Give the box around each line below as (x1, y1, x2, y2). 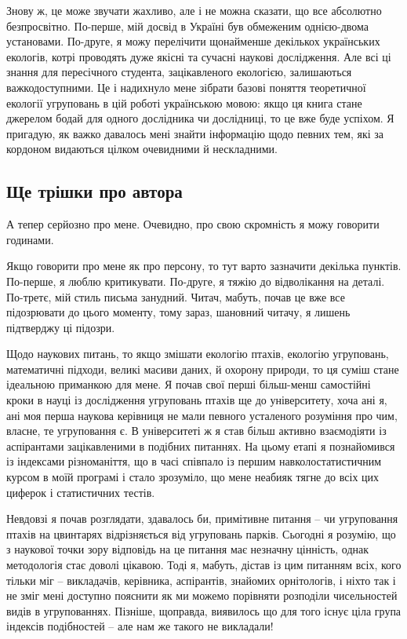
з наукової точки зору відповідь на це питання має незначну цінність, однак (6, 541, 369, 557)
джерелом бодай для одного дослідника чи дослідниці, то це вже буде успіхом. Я (6, 110, 394, 126)
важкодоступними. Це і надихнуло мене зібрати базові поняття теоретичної (6, 79, 366, 95)
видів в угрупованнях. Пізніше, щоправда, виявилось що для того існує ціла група (6, 602, 402, 619)
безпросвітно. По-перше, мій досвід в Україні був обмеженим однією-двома (6, 17, 369, 34)
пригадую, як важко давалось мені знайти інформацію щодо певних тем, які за (6, 125, 383, 141)
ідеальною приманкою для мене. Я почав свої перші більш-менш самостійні (6, 376, 371, 393)
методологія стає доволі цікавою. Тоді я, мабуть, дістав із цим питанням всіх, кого (6, 557, 402, 573)
